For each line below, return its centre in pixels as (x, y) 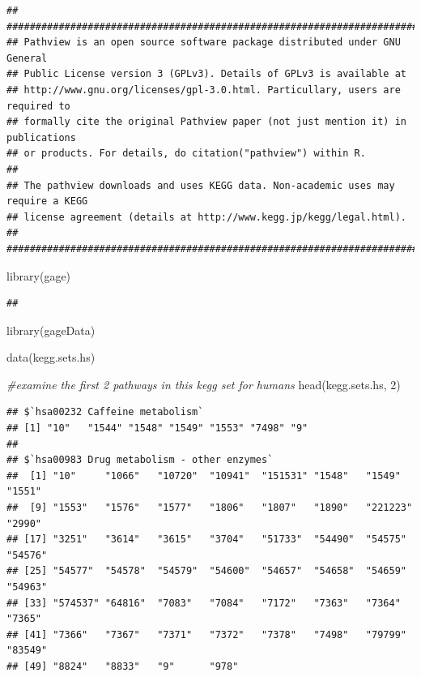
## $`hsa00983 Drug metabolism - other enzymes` (140, 460)
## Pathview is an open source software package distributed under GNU (204, 43)
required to (38, 106)
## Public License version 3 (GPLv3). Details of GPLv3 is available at (206, 74)
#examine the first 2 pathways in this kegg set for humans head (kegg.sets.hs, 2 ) (204, 384)
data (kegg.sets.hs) (51, 357)
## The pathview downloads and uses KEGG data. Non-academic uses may (201, 185)
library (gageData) (51, 330)
